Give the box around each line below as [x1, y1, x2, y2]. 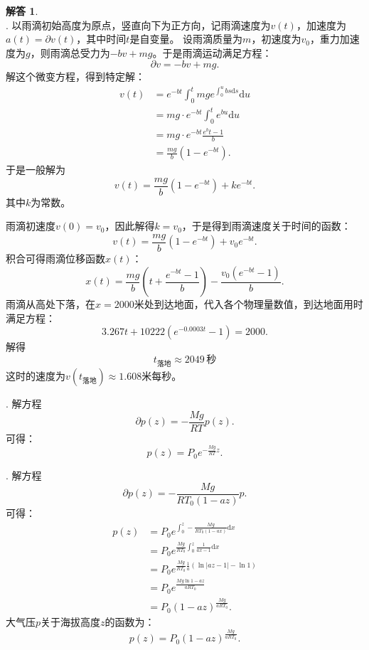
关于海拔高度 [41, 614, 101, 629]
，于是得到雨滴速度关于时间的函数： [181, 218, 351, 233]
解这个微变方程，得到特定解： [6, 69, 145, 84]
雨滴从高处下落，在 [6, 297, 95, 311]
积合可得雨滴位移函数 [6, 251, 105, 265]
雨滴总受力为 [50, 45, 110, 60]
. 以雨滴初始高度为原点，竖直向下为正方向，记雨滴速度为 [6, 17, 271, 32]
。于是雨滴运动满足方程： [152, 45, 272, 60]
